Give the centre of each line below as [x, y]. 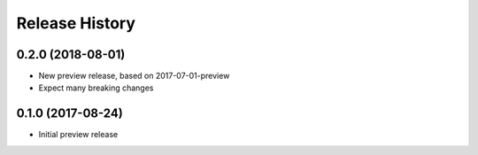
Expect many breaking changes [96, 88]
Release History [76, 23]
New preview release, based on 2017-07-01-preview [134, 76]
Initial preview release [78, 135]
